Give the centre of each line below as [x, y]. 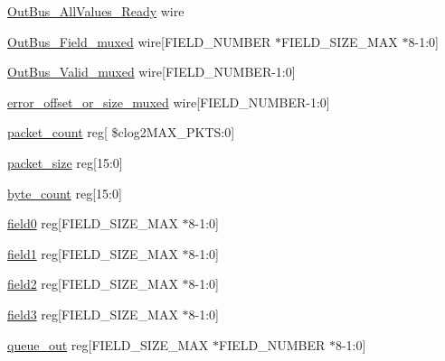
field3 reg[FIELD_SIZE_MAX [93, 314]
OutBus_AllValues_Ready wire [96, 11]
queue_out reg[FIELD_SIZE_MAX [108, 344]
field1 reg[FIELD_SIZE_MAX [93, 253]
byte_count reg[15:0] [65, 193]
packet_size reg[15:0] [65, 162]
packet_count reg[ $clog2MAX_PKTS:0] [121, 132]
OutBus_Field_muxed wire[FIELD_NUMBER [139, 41]
